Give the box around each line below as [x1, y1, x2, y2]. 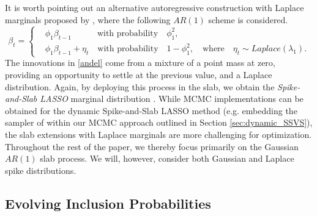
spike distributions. [5, 164, 76, 176]
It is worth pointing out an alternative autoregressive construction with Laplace [5, 1, 304, 13]
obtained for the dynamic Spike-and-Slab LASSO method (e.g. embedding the [5, 104, 297, 117]
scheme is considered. [208, 13, 288, 26]
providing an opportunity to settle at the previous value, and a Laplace [5, 68, 272, 81]
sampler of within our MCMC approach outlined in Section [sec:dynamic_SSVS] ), [5, 116, 313, 129]
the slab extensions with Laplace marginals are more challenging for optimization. [5, 128, 312, 140]
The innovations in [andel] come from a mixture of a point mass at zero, [5, 56, 275, 69]
